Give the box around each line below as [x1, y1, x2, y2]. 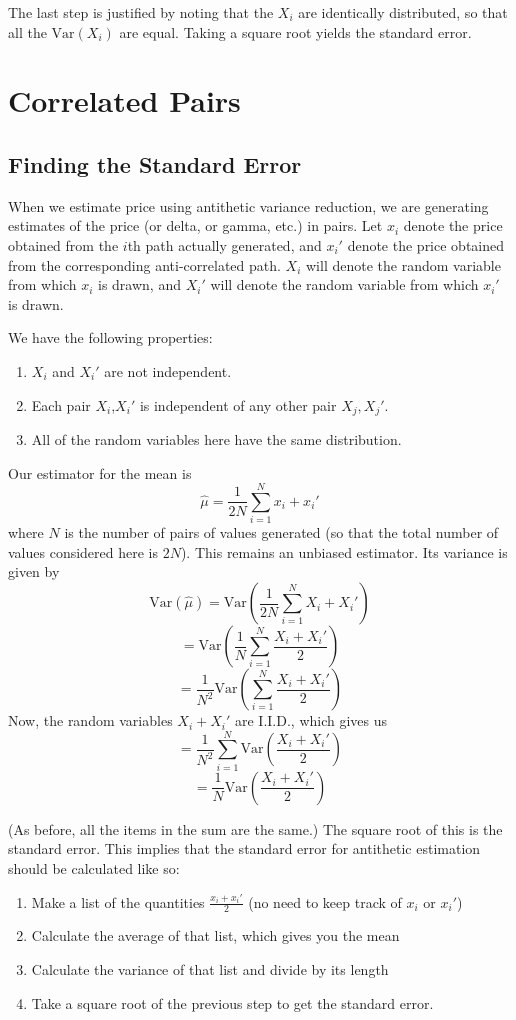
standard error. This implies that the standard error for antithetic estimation [8, 838, 481, 859]
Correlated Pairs [8, 80, 241, 121]
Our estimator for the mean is [8, 462, 192, 483]
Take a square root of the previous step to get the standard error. [31, 992, 434, 1013]
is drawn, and [98, 274, 181, 295]
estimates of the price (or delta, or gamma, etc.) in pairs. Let [8, 215, 383, 236]
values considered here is [8, 541, 159, 562]
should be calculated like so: [8, 857, 180, 878]
